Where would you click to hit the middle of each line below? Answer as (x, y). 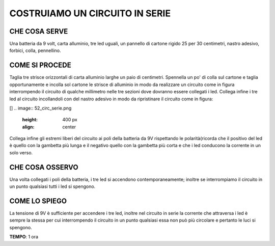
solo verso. (21, 152)
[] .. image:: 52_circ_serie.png (40, 108)
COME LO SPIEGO (38, 201)
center (69, 127)
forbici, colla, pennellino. (35, 50)
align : (28, 127)
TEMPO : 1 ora (24, 237)
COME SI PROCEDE (40, 65)
